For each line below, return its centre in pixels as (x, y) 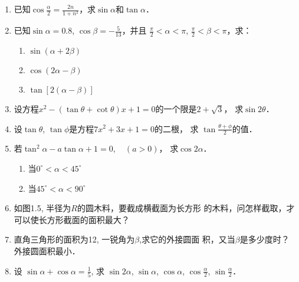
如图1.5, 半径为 (42, 208)
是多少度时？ (264, 239)
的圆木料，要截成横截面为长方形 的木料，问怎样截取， (182, 208)
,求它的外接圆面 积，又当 (187, 239)
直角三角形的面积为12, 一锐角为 (74, 239)
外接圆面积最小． (47, 250)
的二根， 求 (176, 128)
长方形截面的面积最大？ (84, 219)
